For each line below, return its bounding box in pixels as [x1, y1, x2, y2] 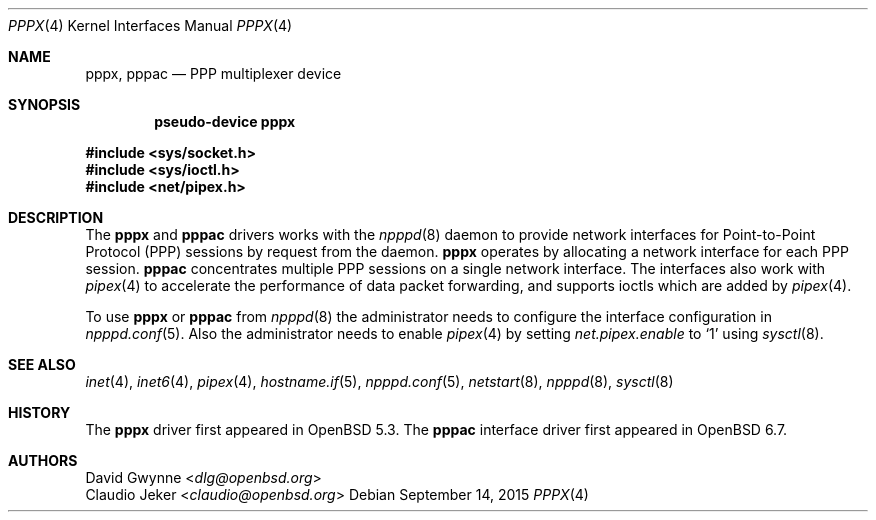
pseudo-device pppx [154, 113, 296, 130]
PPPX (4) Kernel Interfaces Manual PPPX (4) [8, 17, 293, 34]
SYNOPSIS [8, 96, 81, 113]
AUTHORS [8, 452, 78, 469]
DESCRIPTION [8, 209, 104, 226]
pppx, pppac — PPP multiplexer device [85, 65, 342, 82]
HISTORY [8, 404, 71, 421]
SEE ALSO [8, 356, 76, 373]
